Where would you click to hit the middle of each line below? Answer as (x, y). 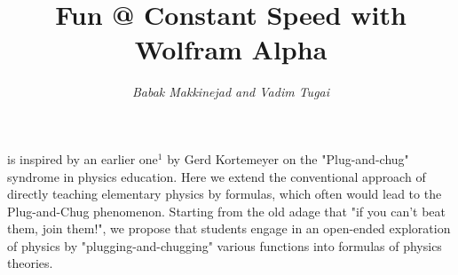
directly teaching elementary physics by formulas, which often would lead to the (225, 194)
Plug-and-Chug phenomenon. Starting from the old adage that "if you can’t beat (227, 211)
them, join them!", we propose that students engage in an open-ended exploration (229, 228)
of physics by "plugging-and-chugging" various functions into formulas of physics (225, 245)
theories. (30, 263)
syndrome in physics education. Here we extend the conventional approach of (217, 176)
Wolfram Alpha (231, 49)
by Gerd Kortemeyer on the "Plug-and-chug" (288, 158)
